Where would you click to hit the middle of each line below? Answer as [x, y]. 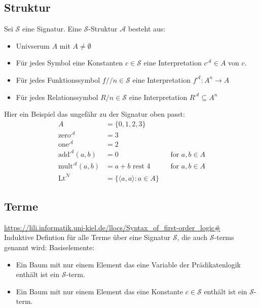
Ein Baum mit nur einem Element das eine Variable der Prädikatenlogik [128, 264]
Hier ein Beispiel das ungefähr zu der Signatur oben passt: [95, 114]
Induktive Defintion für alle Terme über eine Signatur [87, 237]
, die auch [192, 237]
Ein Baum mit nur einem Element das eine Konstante [100, 291]
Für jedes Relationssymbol [57, 97]
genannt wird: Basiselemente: [49, 247]
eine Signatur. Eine [52, 29]
